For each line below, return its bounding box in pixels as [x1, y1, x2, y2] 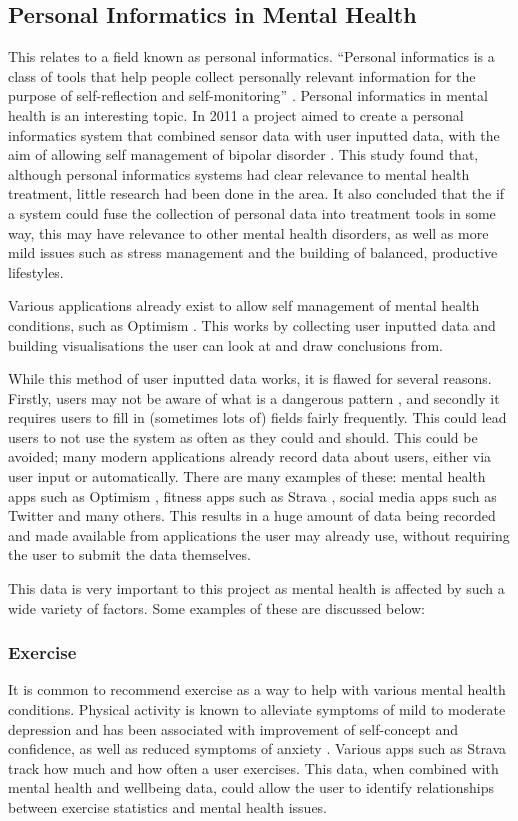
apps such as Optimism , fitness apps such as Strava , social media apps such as [8, 485, 497, 506]
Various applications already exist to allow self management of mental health [8, 295, 480, 316]
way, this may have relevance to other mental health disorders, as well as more [8, 222, 489, 243]
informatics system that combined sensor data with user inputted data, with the [8, 124, 500, 145]
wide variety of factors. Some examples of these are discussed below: [8, 597, 426, 618]
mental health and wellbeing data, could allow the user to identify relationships [8, 777, 495, 798]
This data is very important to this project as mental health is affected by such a [8, 578, 505, 599]
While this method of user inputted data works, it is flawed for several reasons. [8, 368, 492, 389]
